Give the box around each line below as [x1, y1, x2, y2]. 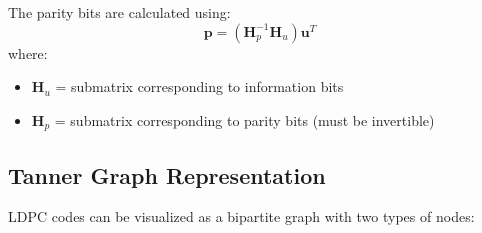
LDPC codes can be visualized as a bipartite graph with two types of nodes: [8, 206, 475, 227]
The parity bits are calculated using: [8, 2, 231, 22]
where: [8, 42, 48, 63]
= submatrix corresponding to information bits [55, 76, 344, 97]
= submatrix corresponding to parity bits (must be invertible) [54, 109, 435, 130]
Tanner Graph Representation [8, 159, 326, 190]
